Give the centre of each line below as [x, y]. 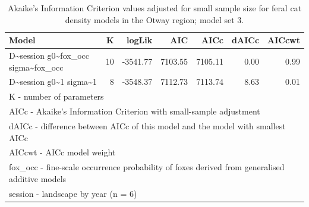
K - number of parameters [56, 96]
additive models [38, 178]
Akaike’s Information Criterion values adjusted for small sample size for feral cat [154, 8]
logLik [140, 40]
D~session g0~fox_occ [49, 55]
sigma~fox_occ [36, 67]
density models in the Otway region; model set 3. [154, 19]
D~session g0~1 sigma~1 [53, 82]
